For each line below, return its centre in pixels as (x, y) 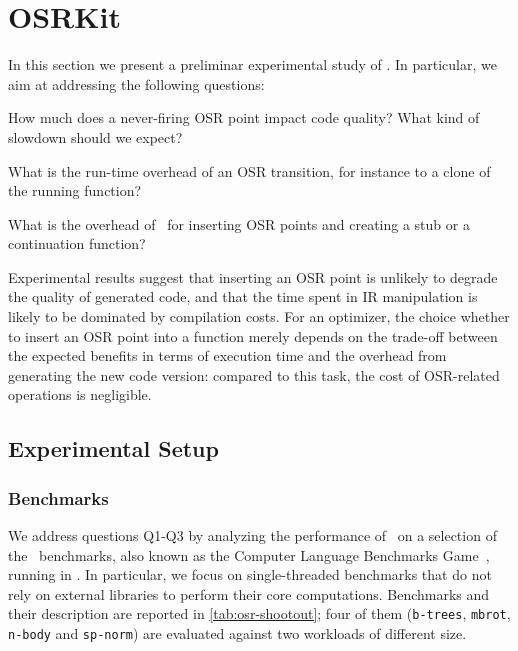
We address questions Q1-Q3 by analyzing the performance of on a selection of (252, 535)
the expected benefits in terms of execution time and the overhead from (227, 355)
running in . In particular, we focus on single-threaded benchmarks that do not (250, 574)
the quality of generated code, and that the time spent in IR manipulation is (243, 296)
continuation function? (77, 243)
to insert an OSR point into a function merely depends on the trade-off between (253, 335)
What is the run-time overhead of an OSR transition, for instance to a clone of (249, 170)
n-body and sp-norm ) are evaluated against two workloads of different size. (237, 633)
